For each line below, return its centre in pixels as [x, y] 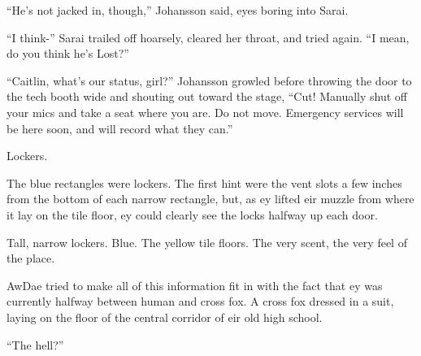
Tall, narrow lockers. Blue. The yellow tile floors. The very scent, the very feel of [207, 242]
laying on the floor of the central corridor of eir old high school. [165, 317]
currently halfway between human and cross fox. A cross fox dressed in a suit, [200, 301]
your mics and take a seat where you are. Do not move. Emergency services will [205, 112]
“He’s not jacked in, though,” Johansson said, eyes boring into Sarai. [178, 10]
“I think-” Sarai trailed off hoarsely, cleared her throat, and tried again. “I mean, [208, 37]
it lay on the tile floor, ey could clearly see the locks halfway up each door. [192, 214]
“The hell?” [35, 344]
